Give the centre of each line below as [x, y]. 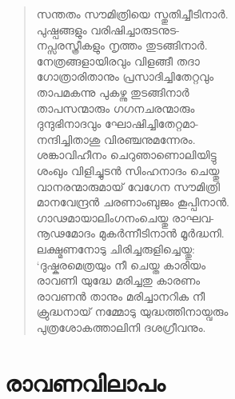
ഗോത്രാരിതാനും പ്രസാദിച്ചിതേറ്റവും [125, 76]
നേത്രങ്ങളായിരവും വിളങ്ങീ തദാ [118, 60]
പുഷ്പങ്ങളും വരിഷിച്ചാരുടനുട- [108, 29]
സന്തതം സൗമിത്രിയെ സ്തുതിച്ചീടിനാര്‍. [132, 14]
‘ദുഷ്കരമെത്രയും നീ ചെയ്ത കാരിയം [121, 264]
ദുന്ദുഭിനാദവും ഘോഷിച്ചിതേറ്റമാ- [117, 124]
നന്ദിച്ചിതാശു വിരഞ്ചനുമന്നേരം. [116, 139]
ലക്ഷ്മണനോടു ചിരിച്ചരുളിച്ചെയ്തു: [116, 248]
